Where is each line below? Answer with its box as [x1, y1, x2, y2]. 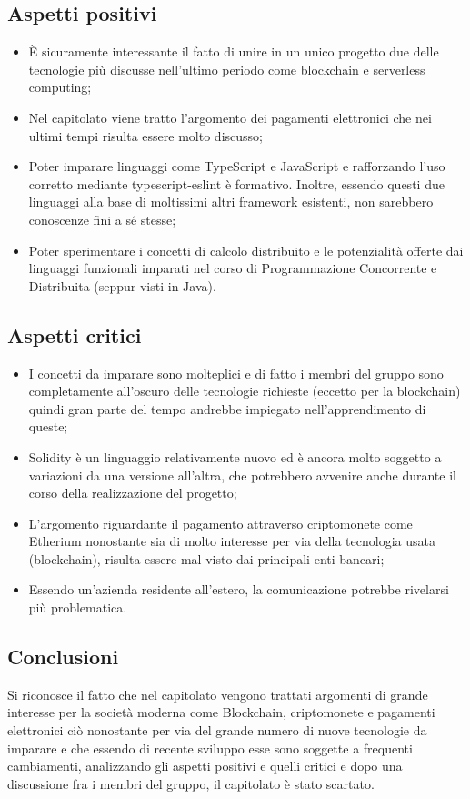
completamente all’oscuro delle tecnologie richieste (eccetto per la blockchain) [28, 381, 461, 400]
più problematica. [28, 598, 127, 617]
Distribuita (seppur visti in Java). [28, 276, 216, 295]
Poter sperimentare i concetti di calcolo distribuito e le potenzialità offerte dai [28, 240, 464, 259]
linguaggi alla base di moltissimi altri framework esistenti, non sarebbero [28, 192, 434, 211]
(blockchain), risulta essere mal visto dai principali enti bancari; [28, 549, 385, 568]
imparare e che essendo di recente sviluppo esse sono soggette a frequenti [7, 738, 413, 757]
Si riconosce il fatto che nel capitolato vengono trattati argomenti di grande [7, 684, 428, 703]
